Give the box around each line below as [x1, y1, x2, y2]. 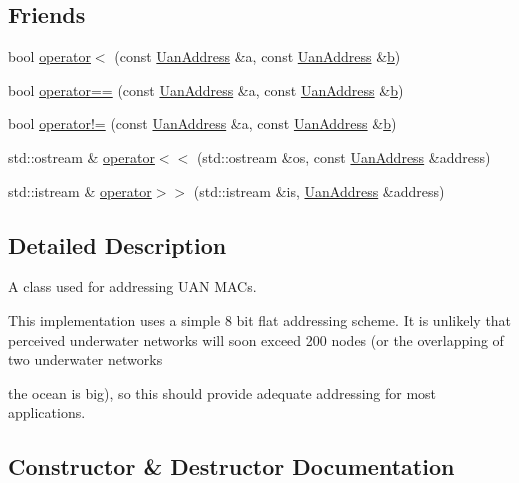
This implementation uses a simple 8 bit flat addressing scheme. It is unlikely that [8, 309, 512, 330]
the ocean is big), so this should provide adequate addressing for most [8, 382, 437, 403]
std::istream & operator [8, 180, 152, 201]
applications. [8, 402, 86, 423]
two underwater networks [8, 349, 163, 370]
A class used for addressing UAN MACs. [8, 276, 257, 297]
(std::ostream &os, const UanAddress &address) [196, 146, 491, 167]
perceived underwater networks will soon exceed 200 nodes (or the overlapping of [8, 329, 504, 350]
